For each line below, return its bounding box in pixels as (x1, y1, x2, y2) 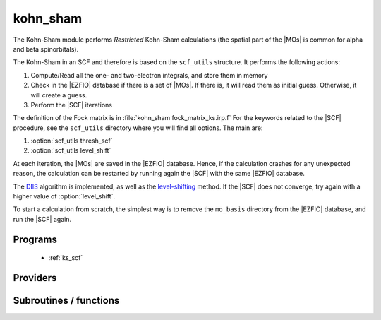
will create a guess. (30, 90, 87, 99)
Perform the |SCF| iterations (30, 100, 113, 109)
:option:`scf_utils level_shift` (30, 146, 111, 155)
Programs (13, 233, 58, 245)
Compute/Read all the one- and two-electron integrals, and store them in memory (30, 71, 268, 79)
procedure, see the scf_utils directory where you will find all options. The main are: (13, 124, 263, 132)
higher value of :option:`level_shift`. (13, 192, 116, 201)
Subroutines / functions (13, 295, 120, 307)
